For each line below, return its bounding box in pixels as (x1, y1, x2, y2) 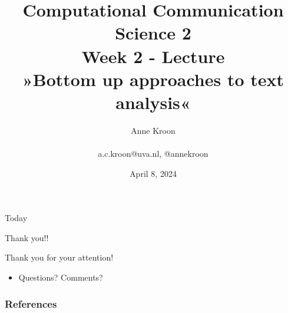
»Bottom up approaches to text (22, 67, 284, 91)
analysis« (115, 90, 191, 114)
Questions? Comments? (18, 271, 103, 284)
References (5, 296, 57, 311)
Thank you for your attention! (5, 251, 114, 263)
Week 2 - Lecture (81, 44, 225, 68)
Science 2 (115, 21, 191, 45)
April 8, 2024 (130, 167, 177, 179)
